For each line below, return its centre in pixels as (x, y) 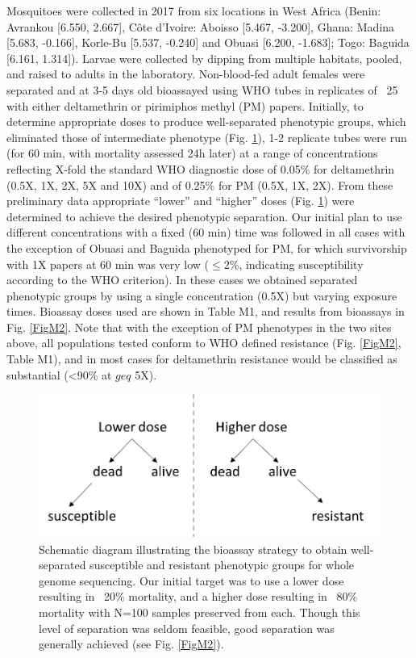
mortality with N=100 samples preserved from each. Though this (200, 612)
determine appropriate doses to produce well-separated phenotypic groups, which (206, 122)
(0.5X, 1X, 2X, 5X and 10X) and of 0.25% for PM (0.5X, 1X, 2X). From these (200, 184)
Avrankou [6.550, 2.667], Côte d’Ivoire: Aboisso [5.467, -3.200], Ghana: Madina (201, 26)
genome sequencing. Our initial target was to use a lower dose (191, 580)
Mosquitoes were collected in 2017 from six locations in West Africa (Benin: (194, 10)
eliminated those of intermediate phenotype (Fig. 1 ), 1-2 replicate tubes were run (207, 137)
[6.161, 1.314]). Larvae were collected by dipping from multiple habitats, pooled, (204, 58)
